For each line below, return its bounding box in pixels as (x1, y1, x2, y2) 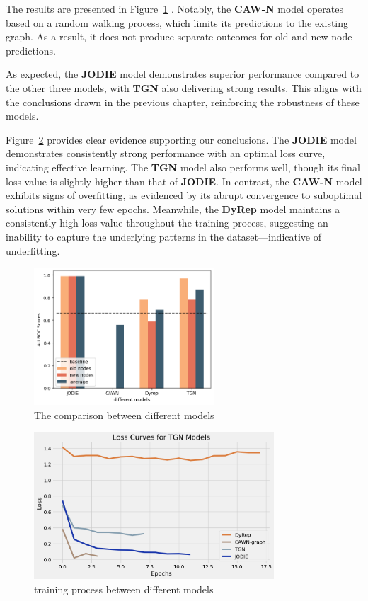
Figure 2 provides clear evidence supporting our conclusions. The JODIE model (6, 132, 357, 147)
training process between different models (34, 581, 214, 596)
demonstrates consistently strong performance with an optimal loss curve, (6, 146, 326, 161)
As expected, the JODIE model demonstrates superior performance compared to (6, 67, 360, 81)
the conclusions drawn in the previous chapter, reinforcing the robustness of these (6, 94, 360, 109)
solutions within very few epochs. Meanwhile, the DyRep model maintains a (6, 201, 340, 216)
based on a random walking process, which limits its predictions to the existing (6, 15, 349, 30)
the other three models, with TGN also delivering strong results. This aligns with (6, 80, 362, 95)
